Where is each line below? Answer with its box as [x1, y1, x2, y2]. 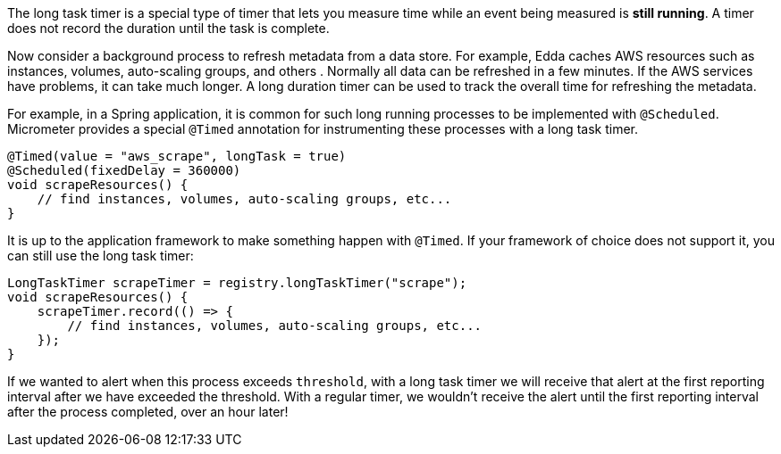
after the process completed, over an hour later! [7, 404, 289, 419]
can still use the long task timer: [7, 248, 194, 263]
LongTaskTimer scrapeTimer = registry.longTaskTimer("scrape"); [7, 276, 467, 290]
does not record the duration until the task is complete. [7, 21, 330, 36]
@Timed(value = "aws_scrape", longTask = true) [7, 149, 347, 163]
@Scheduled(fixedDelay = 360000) [7, 163, 241, 177]
